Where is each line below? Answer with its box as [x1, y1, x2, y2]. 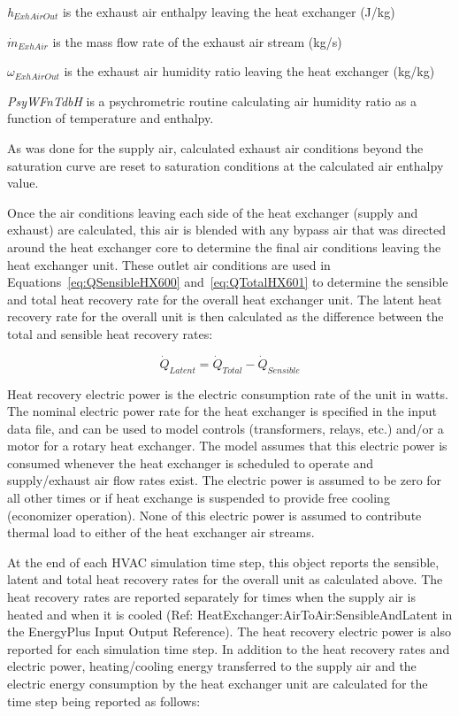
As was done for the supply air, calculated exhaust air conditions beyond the [7, 138, 424, 157]
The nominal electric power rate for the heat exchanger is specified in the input [7, 402, 438, 420]
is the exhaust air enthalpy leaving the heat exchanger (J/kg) [62, 3, 395, 20]
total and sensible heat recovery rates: [7, 324, 213, 343]
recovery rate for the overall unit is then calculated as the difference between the [7, 307, 444, 326]
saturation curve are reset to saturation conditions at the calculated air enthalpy [7, 156, 444, 174]
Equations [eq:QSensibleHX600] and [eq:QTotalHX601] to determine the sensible [7, 273, 448, 291]
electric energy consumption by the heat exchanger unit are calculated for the [7, 674, 428, 693]
